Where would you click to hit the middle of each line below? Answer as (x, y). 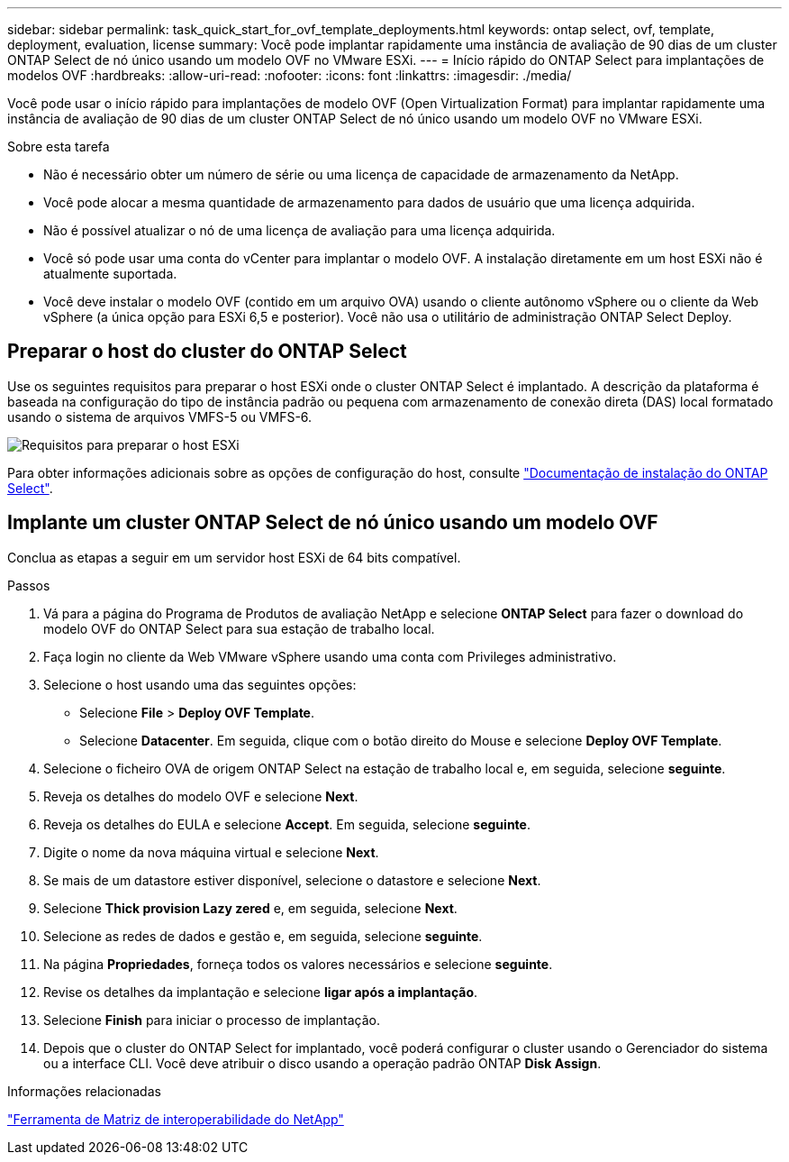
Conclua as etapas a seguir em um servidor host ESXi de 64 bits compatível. (234, 557)
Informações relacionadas (84, 1091)
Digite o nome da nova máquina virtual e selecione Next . (211, 852)
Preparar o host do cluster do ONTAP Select (207, 352)
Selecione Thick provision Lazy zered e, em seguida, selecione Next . (250, 908)
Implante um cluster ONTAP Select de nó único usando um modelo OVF (333, 523)
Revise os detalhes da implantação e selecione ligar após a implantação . (261, 992)
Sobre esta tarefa (59, 146)
